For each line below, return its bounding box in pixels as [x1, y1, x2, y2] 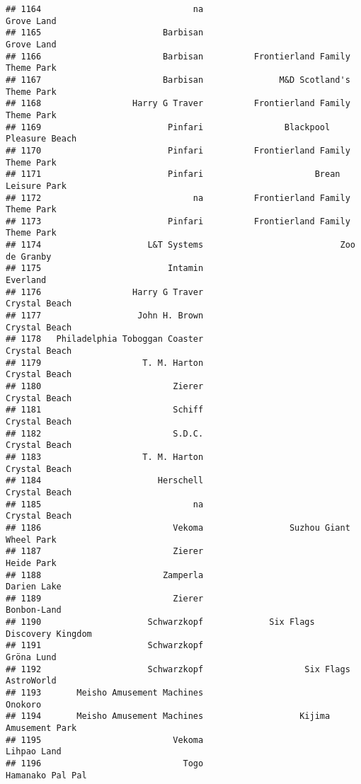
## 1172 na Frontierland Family [6, 192, 350, 203]
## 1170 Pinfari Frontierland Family [6, 145, 350, 156]
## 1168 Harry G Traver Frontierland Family [6, 98, 350, 109]
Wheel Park [6, 534, 57, 545]
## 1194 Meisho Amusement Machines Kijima [6, 711, 331, 722]
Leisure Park [6, 180, 67, 191]
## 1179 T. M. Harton [6, 357, 204, 368]
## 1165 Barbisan [6, 28, 204, 38]
